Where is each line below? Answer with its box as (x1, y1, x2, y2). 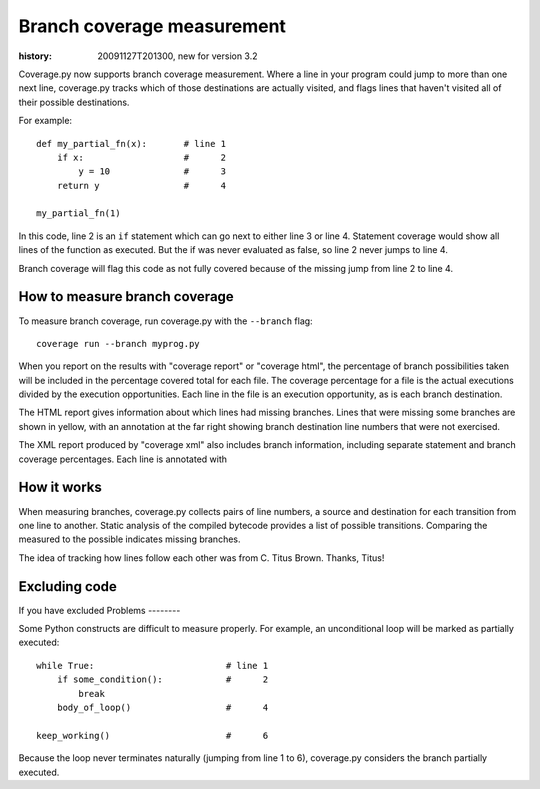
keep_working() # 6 (36, 730, 269, 741)
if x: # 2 (56, 151, 227, 163)
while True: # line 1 (36, 660, 269, 671)
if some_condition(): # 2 (56, 674, 269, 685)
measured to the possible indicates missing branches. (18, 533, 241, 545)
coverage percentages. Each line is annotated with (18, 453, 228, 465)
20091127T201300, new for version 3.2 (97, 50, 259, 62)
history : (18, 50, 52, 62)
